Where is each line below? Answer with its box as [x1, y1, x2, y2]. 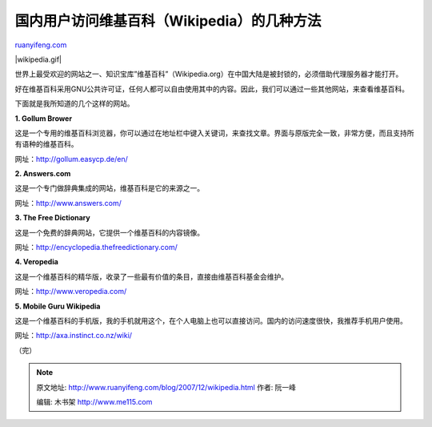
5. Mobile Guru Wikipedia [14, 301, 101, 311]
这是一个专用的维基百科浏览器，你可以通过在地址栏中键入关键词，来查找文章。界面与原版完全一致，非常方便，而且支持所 [14, 128, 414, 138]
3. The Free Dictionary [14, 213, 91, 223]
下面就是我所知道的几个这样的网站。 [14, 99, 134, 108]
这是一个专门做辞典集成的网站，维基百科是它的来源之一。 [14, 183, 204, 193]
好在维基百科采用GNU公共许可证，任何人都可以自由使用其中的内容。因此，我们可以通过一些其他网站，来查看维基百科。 [14, 84, 410, 94]
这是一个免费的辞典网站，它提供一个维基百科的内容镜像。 [14, 228, 204, 237]
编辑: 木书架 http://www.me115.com [36, 397, 153, 406]
